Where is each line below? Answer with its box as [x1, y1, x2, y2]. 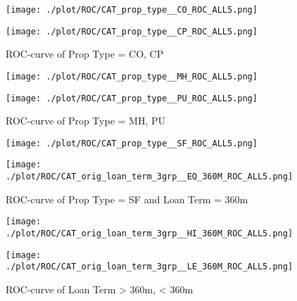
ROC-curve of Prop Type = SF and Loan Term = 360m [6, 191, 248, 206]
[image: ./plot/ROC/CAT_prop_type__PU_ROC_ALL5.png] [6, 93, 258, 103]
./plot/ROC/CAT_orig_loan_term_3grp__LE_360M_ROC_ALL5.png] [6, 262, 293, 272]
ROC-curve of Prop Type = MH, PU [6, 113, 165, 128]
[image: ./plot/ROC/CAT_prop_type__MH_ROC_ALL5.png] [6, 71, 258, 82]
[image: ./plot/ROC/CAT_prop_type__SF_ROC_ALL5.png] [6, 138, 258, 148]
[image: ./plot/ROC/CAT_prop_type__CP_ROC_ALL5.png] [6, 26, 258, 37]
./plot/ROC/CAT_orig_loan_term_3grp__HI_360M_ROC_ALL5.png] [6, 229, 293, 239]
